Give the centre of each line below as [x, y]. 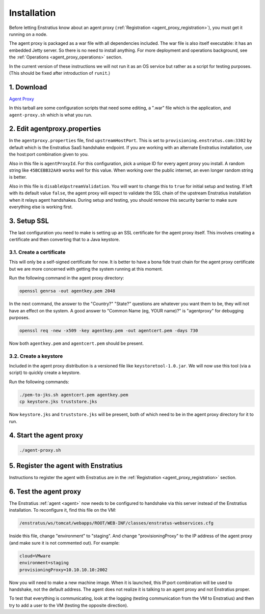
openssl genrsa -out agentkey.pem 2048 [67, 291]
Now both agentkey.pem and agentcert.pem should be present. [77, 343]
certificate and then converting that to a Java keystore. [65, 240]
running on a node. [28, 34]
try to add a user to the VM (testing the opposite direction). [69, 605]
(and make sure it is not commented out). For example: [64, 543]
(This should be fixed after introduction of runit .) [60, 73]
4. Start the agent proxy [46, 435]
